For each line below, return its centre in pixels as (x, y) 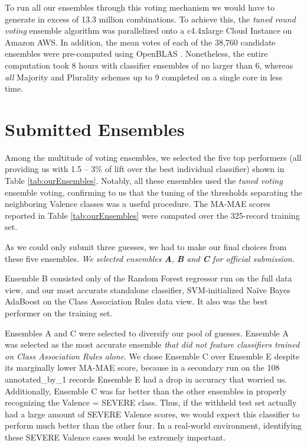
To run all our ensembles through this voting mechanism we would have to (140, 7)
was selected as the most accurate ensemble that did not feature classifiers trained (152, 344)
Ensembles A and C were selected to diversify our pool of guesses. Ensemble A (147, 333)
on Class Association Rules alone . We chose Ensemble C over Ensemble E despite (152, 356)
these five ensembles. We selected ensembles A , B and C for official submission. (150, 258)
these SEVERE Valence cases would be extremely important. (115, 437)
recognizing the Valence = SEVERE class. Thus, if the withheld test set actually (151, 402)
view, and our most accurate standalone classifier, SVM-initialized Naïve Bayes (148, 289)
